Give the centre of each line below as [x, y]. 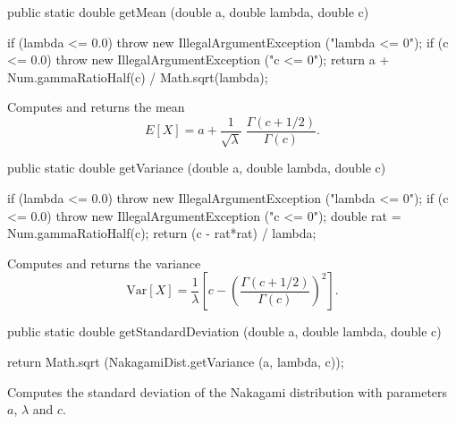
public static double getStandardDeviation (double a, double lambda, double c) [224, 331]
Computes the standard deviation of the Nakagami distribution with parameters [228, 391]
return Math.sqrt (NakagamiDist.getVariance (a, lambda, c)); [176, 361]
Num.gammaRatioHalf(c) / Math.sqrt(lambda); [138, 76]
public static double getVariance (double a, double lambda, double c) [197, 168]
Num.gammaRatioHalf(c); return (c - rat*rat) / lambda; [162, 233]
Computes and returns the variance [104, 263]
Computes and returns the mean [96, 107]
